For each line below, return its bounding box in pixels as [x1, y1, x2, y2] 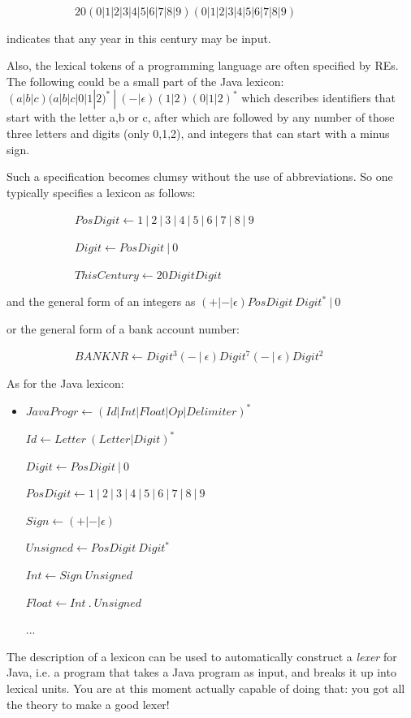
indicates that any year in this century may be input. [6, 29, 271, 46]
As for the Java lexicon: [6, 374, 124, 391]
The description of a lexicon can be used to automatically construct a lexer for [6, 647, 397, 664]
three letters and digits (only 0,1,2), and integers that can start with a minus [6, 124, 390, 141]
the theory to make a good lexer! [6, 695, 170, 712]
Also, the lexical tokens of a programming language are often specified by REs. [6, 57, 399, 74]
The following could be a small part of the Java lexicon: [6, 72, 284, 89]
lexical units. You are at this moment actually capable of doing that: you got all [6, 680, 405, 697]
